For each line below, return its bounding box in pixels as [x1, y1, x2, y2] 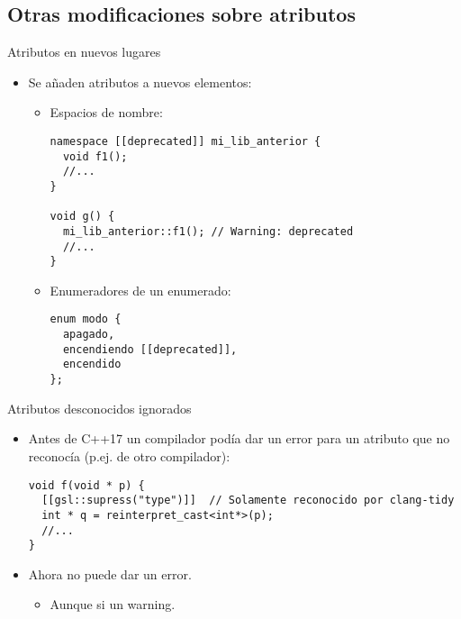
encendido [62, 358, 122, 371]
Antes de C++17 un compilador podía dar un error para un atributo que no [28, 429, 450, 448]
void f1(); [62, 150, 128, 163]
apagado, [62, 328, 115, 341]
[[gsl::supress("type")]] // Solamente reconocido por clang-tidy [41, 494, 455, 507]
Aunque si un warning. [50, 595, 176, 614]
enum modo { [50, 313, 122, 326]
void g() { [50, 210, 115, 223]
